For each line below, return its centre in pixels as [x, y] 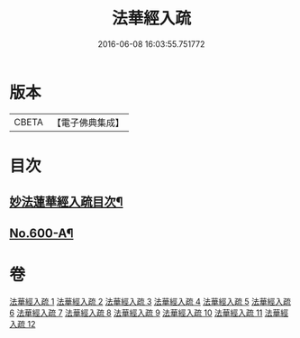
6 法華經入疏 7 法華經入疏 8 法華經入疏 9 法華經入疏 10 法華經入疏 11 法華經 [149, 313]
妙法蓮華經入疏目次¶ [66, 202]
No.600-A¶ [41, 233]
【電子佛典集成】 [88, 123]
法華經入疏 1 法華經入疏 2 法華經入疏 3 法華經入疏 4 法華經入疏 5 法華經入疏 [150, 301]
